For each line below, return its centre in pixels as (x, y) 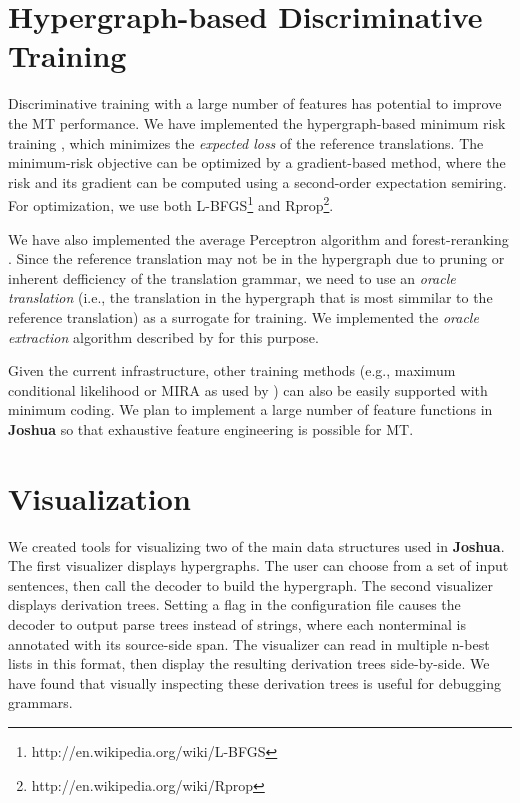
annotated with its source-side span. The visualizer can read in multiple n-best (249, 643)
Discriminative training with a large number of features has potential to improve (255, 103)
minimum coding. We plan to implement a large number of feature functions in (250, 409)
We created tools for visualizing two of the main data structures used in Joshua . (256, 545)
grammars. (40, 702)
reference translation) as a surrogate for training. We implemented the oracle (243, 316)
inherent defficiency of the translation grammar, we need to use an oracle (232, 277)
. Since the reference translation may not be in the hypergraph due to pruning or (256, 258)
